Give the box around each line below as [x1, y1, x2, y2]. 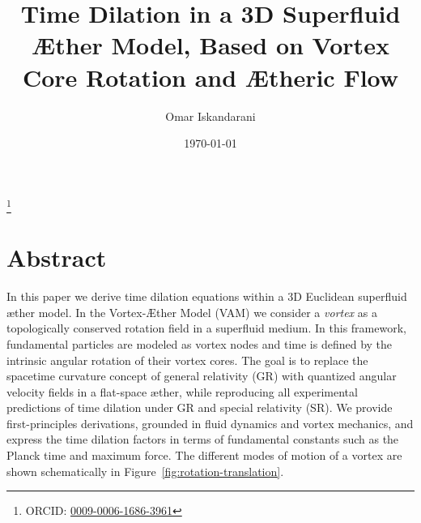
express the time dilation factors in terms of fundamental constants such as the [6, 431, 399, 448]
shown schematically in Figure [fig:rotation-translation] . [6, 462, 284, 479]
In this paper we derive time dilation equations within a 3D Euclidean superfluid [6, 288, 407, 305]
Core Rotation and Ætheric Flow [22, 60, 399, 93]
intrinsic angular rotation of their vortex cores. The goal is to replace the [6, 351, 368, 368]
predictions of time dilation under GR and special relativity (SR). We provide [6, 399, 393, 416]
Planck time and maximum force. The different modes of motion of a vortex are [6, 447, 402, 464]
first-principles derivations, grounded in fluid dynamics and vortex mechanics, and [6, 414, 414, 431]
